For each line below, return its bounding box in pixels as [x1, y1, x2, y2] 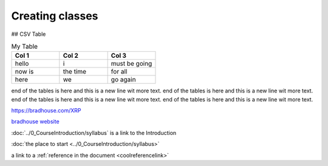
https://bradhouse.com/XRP [11, 107, 81, 114]
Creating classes [11, 9, 98, 22]
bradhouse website [11, 118, 60, 125]
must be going [111, 60, 152, 68]
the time [63, 67, 87, 76]
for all [111, 67, 128, 76]
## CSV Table [11, 30, 46, 38]
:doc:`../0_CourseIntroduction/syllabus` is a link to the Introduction [11, 129, 177, 136]
